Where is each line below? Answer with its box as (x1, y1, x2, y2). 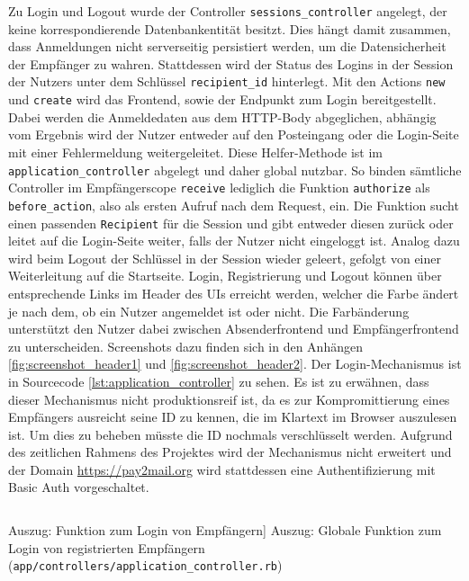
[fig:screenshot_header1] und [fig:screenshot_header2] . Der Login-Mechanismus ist (8, 354, 462, 373)
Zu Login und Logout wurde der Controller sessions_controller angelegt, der (8, 2, 447, 20)
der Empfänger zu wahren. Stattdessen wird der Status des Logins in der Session (8, 54, 454, 73)
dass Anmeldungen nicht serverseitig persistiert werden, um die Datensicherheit (8, 37, 446, 56)
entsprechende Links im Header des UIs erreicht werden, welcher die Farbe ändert (8, 283, 459, 302)
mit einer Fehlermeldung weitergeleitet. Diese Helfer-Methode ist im (8, 142, 383, 161)
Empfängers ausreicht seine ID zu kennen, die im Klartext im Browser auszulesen (8, 407, 457, 426)
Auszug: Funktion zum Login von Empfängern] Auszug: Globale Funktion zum (8, 521, 442, 540)
